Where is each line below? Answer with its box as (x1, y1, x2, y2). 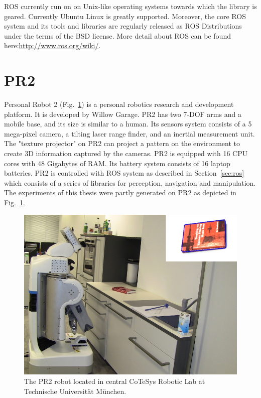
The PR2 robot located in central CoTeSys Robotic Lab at (24, 376, 205, 386)
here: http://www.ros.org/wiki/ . (4, 40, 101, 51)
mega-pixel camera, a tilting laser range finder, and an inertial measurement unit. (4, 128, 255, 139)
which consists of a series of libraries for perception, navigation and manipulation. (4, 177, 256, 188)
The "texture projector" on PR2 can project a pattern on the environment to (4, 138, 240, 149)
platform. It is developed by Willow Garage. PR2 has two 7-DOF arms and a (4, 108, 241, 119)
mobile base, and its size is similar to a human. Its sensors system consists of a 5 (4, 118, 252, 129)
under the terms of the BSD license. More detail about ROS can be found (4, 30, 231, 41)
